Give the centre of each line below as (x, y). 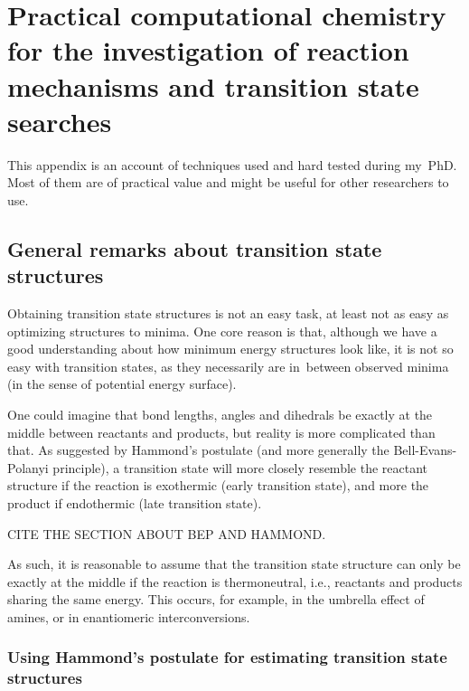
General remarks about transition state (195, 248)
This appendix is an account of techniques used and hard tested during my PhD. (232, 164)
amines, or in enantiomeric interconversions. (129, 616)
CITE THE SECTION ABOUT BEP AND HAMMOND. (167, 533)
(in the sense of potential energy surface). (122, 384)
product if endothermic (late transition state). (135, 503)
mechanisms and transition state (213, 85)
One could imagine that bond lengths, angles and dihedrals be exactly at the (220, 415)
